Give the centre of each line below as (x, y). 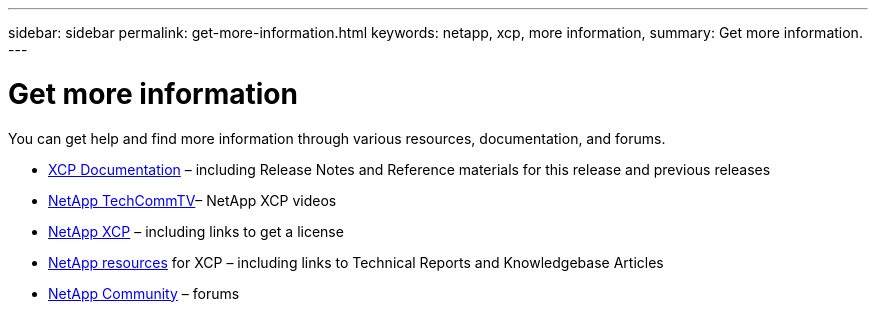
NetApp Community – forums (144, 293)
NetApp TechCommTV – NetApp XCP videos (192, 200)
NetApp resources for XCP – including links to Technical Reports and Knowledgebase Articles (356, 262)
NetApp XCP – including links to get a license (196, 231)
